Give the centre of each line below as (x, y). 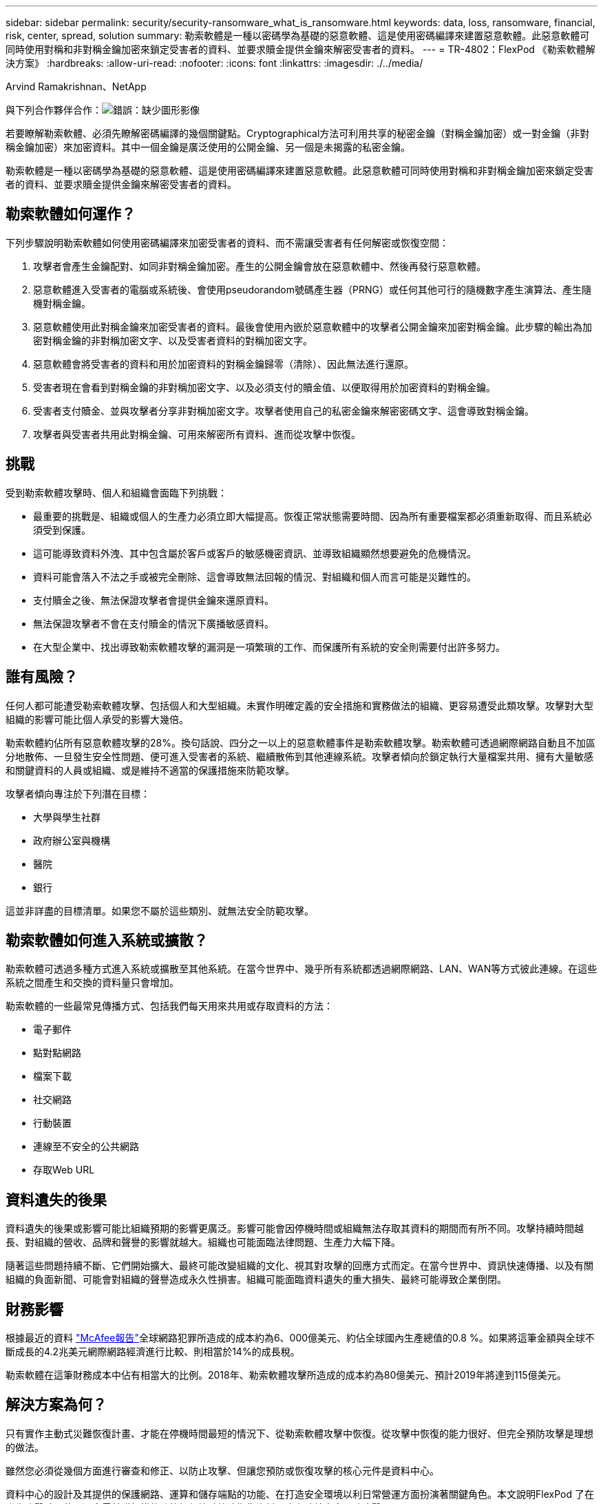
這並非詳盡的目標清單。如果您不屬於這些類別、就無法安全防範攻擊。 (160, 910)
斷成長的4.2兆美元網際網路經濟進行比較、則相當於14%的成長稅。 (153, 1352)
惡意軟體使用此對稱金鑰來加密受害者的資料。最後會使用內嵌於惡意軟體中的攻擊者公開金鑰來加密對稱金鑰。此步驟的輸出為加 (313, 326)
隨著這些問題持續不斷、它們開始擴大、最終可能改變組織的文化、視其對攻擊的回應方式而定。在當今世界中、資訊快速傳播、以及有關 (299, 1266)
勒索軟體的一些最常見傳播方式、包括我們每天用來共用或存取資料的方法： (169, 1006)
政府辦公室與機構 (72, 840)
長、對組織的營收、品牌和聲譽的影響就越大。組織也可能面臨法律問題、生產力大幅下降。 (203, 1242)
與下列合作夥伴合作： (54, 110)
